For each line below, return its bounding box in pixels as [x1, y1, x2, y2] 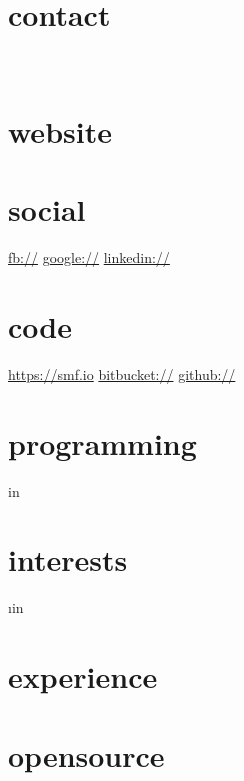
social [8, 189, 86, 230]
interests [8, 539, 128, 580]
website [8, 110, 112, 151]
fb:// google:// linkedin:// [8, 247, 170, 268]
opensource [8, 734, 165, 775]
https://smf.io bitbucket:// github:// [8, 363, 236, 384]
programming [8, 422, 197, 463]
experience [8, 656, 158, 697]
